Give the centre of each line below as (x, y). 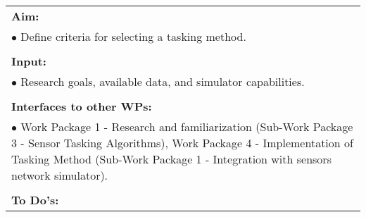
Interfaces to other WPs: (82, 106)
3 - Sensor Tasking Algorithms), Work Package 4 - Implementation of (182, 143)
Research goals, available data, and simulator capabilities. (163, 81)
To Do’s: (35, 200)
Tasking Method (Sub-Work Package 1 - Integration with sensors (171, 159)
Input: (29, 61)
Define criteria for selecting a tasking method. (133, 36)
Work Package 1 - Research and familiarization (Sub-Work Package (187, 126)
